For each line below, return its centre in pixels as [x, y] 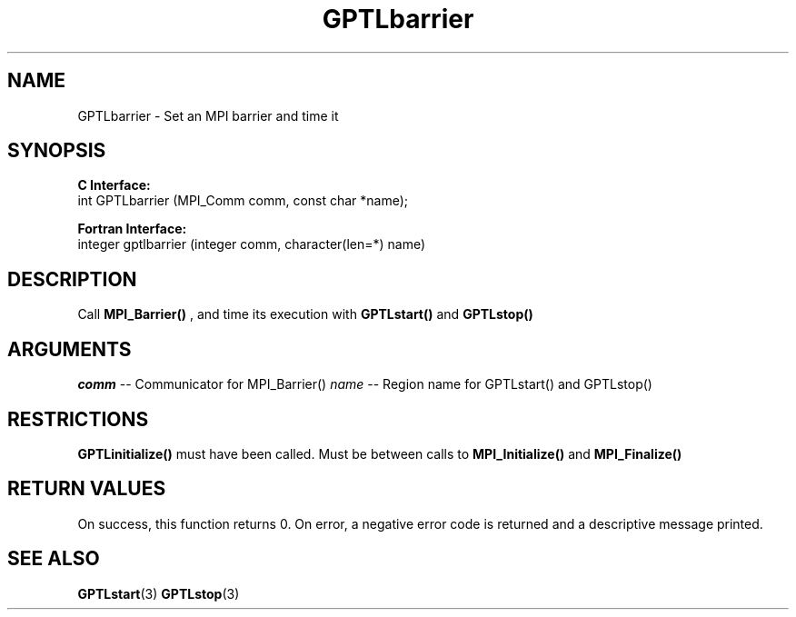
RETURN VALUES [87, 489]
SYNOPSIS [57, 151]
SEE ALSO [54, 559]
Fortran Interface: [132, 229]
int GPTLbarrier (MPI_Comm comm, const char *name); [243, 201]
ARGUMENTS [70, 349]
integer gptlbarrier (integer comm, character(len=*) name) [252, 244]
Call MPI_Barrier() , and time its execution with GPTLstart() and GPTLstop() [305, 314]
